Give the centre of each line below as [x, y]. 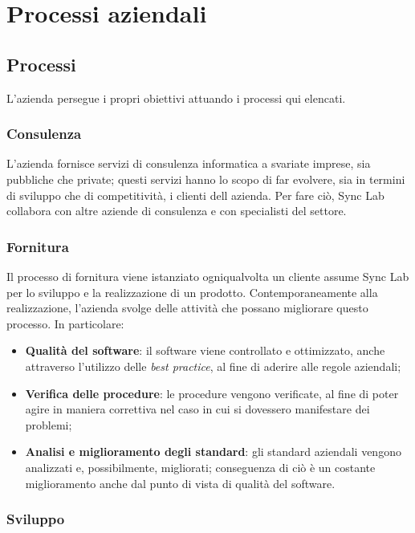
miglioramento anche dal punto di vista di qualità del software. [180, 483]
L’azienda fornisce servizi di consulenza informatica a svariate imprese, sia [189, 163]
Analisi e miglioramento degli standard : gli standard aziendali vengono [213, 452]
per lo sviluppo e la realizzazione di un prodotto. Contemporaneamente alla [192, 292]
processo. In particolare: [65, 323]
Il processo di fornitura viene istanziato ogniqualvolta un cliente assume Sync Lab [208, 276]
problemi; [49, 424]
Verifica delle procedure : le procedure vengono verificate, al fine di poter [212, 393]
